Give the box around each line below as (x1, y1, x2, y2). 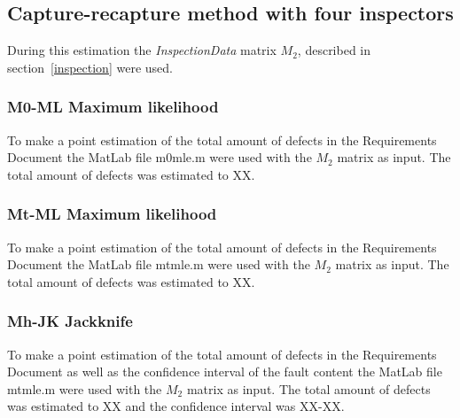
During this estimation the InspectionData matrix (7, 41, 277, 59)
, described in (297, 41, 371, 59)
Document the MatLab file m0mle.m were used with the (7, 148, 312, 166)
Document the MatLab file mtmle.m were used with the (7, 255, 310, 274)
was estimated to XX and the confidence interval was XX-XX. (7, 397, 345, 415)
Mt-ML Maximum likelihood (7, 203, 217, 225)
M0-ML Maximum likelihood (7, 96, 219, 118)
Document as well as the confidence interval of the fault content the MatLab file (7, 362, 442, 381)
